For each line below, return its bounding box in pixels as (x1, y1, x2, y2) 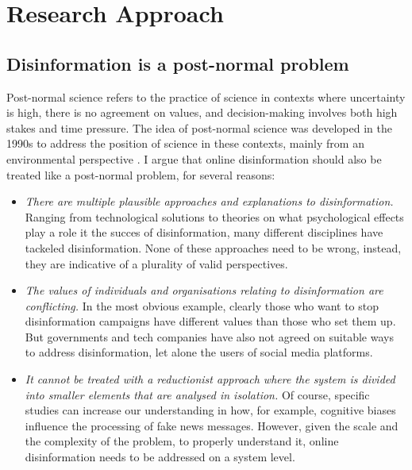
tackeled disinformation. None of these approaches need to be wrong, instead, (25, 239, 402, 256)
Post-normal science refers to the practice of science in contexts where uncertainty (6, 88, 406, 105)
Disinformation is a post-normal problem (6, 51, 349, 75)
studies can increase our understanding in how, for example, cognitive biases (25, 402, 396, 418)
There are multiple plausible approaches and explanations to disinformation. (25, 193, 394, 210)
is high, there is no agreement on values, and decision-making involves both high (6, 104, 398, 121)
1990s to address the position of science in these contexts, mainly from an (6, 135, 364, 152)
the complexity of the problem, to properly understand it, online (25, 433, 339, 449)
